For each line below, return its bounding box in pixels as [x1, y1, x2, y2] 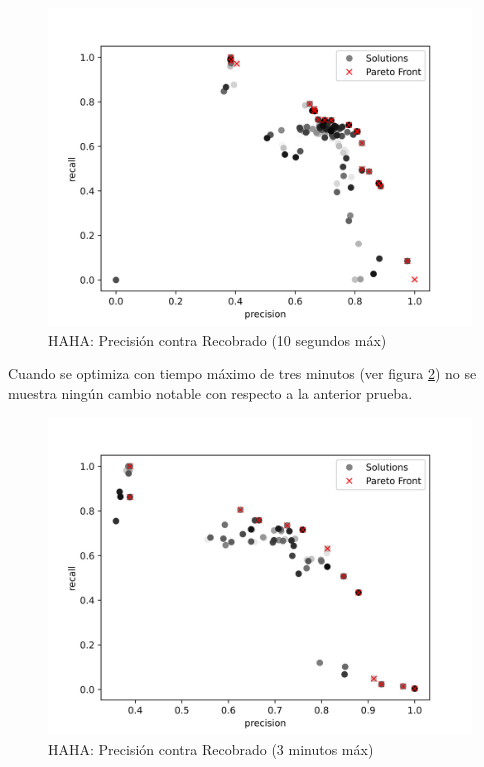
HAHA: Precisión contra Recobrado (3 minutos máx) [48, 738, 374, 759]
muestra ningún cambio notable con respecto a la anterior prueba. [8, 382, 413, 403]
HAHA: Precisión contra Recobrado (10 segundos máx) [48, 329, 387, 350]
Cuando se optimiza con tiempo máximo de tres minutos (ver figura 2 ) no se [8, 363, 477, 384]
